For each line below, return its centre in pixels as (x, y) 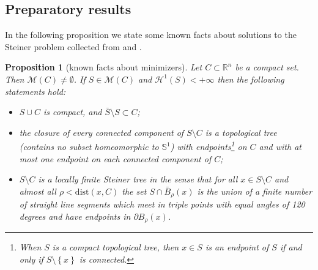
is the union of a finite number (255, 191)
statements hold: (35, 91)
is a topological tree (241, 132)
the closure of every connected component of (102, 132)
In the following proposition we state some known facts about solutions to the (151, 35)
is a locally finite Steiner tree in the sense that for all (138, 179)
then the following (251, 79)
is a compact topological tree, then (116, 247)
